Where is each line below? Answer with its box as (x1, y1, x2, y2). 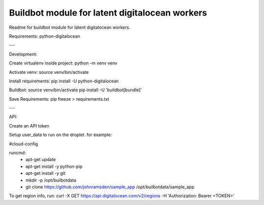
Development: (9, 51, 38, 57)
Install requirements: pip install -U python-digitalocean (9, 78, 119, 84)
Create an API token (9, 123, 49, 129)
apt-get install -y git (25, 170, 66, 176)
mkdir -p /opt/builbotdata (25, 177, 77, 183)
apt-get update (25, 157, 56, 163)
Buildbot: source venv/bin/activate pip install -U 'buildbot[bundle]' (9, 87, 142, 93)
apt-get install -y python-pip (25, 164, 83, 169)
